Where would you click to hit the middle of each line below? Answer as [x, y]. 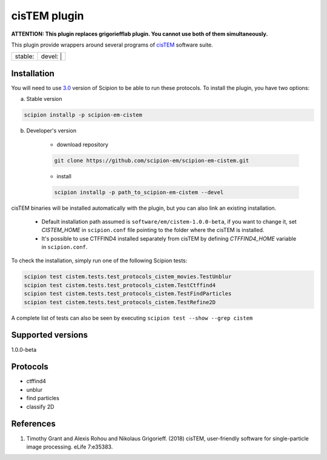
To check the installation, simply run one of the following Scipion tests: [99, 261]
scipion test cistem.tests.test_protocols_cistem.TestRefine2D [120, 302]
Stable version [45, 99]
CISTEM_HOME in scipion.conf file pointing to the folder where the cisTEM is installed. [153, 230]
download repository [82, 144]
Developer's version [51, 131]
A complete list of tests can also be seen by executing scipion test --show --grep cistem [132, 318]
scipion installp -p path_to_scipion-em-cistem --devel [139, 192]
